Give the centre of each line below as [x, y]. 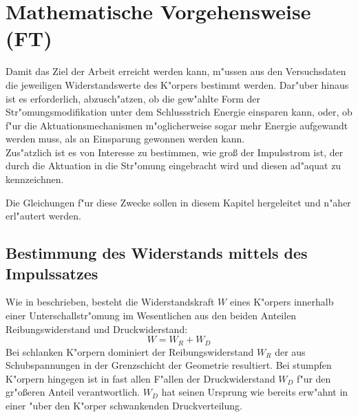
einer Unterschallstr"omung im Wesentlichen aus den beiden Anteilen [151, 316]
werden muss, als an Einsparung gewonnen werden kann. [125, 139]
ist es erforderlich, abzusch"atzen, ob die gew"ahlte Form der [133, 98]
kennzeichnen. [35, 179]
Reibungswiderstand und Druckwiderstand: [97, 329]
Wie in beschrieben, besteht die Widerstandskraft [110, 302]
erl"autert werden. [43, 216]
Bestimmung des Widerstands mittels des [157, 253]
